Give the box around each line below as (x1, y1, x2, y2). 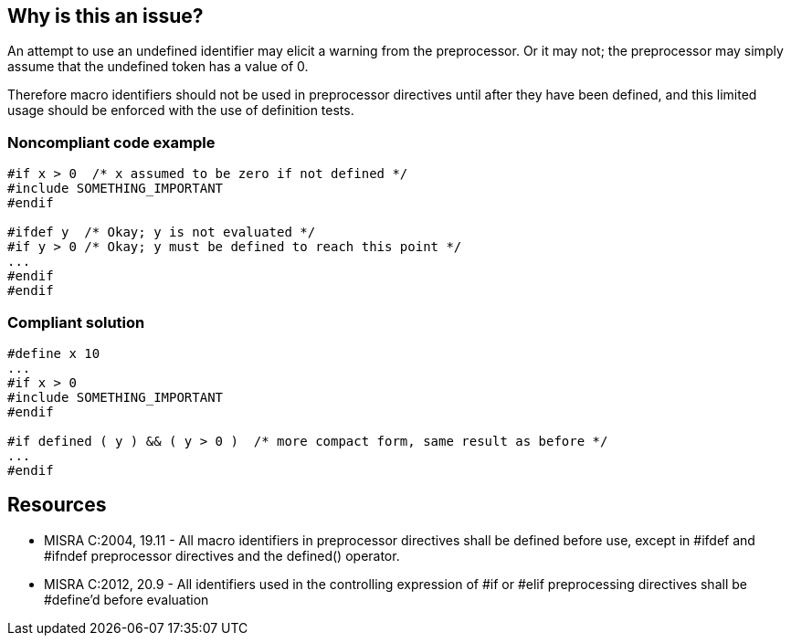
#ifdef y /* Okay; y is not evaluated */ (7, 225, 316, 240)
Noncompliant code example (7, 132, 216, 152)
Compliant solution (7, 312, 145, 332)
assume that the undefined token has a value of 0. (7, 58, 309, 75)
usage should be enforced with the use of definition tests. (7, 102, 354, 119)
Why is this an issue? (7, 5, 204, 27)
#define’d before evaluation (44, 591, 209, 607)
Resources (7, 493, 107, 517)
